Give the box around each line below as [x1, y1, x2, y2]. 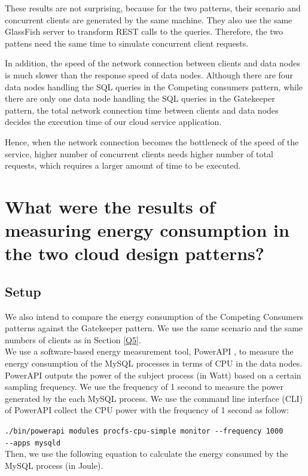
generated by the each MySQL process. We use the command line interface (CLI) [5, 392, 303, 404]
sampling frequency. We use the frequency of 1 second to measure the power [5, 380, 283, 393]
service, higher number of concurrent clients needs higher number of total [5, 147, 273, 160]
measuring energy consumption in [5, 218, 289, 242]
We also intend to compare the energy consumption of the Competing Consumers [5, 310, 303, 322]
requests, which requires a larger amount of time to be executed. [5, 159, 241, 172]
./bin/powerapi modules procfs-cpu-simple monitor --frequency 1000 [5, 427, 283, 436]
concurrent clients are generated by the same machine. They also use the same [5, 13, 292, 26]
